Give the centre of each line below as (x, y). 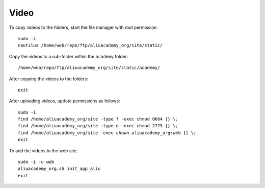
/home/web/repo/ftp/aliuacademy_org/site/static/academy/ (89, 68)
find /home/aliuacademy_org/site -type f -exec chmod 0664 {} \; (98, 119)
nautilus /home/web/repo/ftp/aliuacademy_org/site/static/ (90, 46)
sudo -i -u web (36, 162)
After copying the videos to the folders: (49, 79)
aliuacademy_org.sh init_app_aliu (59, 169)
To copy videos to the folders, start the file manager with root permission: (83, 27)
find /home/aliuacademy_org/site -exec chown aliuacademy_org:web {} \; (107, 133)
